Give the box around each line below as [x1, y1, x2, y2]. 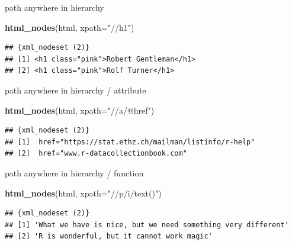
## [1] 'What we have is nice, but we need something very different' [5, 220, 289, 229]
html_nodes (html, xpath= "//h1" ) [5, 21, 134, 33]
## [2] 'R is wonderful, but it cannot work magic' [5, 232, 213, 241]
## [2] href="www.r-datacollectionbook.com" [5, 149, 187, 158]
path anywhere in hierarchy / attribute [5, 83, 146, 96]
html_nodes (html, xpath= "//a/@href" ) [5, 104, 155, 116]
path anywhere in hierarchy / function [5, 166, 144, 179]
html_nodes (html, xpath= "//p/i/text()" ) [5, 186, 162, 199]
